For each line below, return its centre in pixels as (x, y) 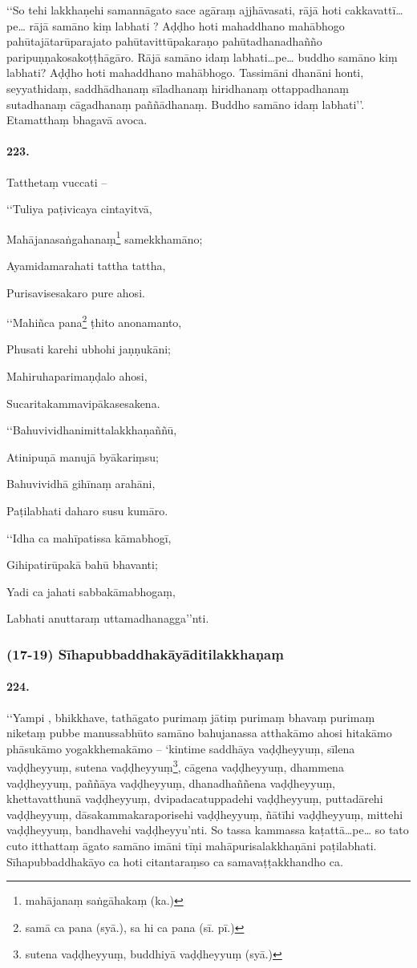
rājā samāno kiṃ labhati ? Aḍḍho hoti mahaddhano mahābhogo (187, 25)
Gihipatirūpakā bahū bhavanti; (82, 565)
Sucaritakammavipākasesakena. (83, 403)
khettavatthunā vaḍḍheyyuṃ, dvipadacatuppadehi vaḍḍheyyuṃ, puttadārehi (195, 799)
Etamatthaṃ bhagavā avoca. (77, 120)
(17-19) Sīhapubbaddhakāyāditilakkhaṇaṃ (145, 653)
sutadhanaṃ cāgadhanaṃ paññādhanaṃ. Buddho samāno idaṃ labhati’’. (186, 104)
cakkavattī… (374, 10)
